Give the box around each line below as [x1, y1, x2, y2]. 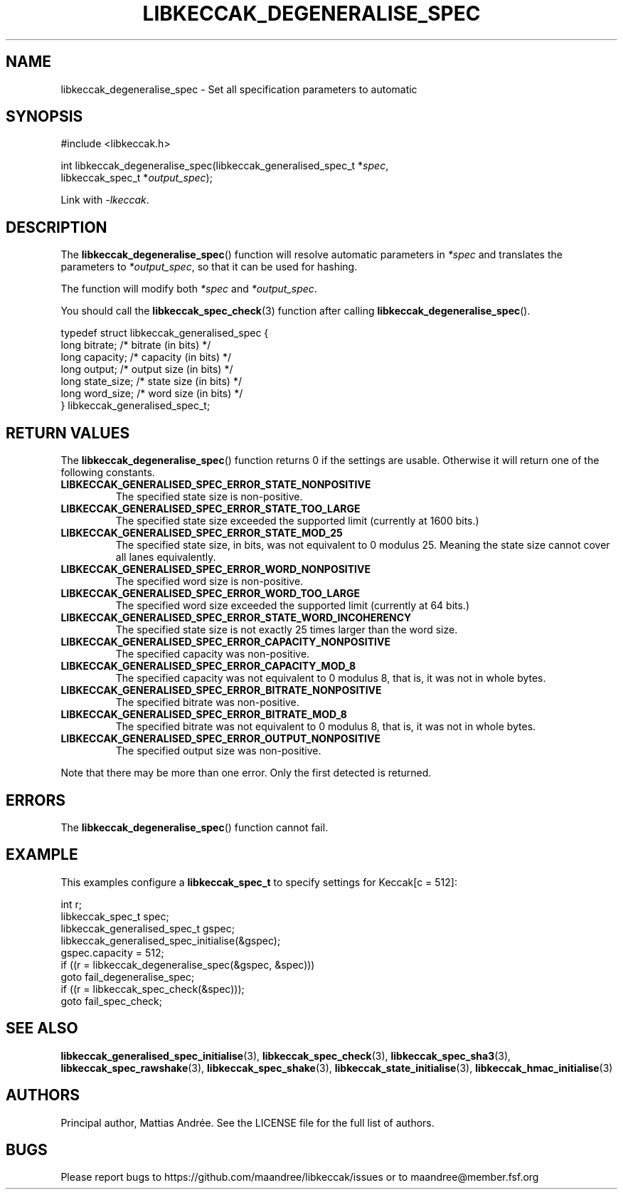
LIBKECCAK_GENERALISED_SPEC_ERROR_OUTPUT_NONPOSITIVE [60, 732, 380, 745]
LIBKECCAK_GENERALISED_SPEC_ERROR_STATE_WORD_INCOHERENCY [60, 611, 412, 624]
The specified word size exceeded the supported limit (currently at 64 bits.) [115, 599, 469, 612]
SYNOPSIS [6, 107, 83, 126]
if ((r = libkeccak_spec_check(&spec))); [60, 982, 245, 995]
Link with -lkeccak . [60, 194, 149, 206]
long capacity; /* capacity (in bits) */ [60, 351, 232, 364]
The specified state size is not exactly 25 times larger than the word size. [115, 623, 458, 636]
